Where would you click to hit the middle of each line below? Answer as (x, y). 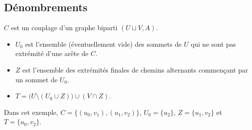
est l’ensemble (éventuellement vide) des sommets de (103, 44)
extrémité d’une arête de (52, 53)
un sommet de (36, 79)
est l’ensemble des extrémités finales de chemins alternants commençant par (135, 69)
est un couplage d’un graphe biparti (64, 28)
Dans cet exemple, (31, 112)
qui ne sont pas (213, 44)
